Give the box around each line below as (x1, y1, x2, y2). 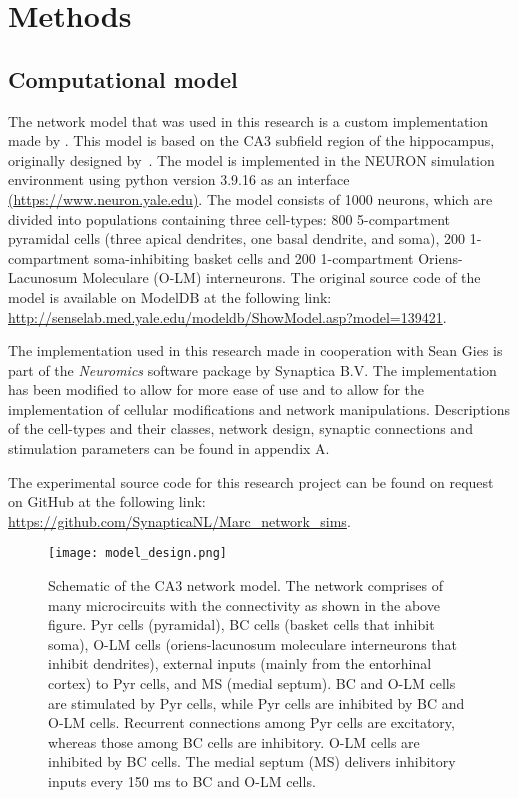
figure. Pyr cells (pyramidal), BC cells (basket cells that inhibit (48, 614, 435, 635)
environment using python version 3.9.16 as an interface (8, 169, 350, 190)
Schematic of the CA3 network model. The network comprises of (48, 575, 443, 596)
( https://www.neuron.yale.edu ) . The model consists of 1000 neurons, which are (8, 188, 493, 209)
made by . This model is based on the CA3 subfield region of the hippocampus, (8, 130, 495, 151)
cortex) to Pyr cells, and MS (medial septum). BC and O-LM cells (48, 673, 456, 694)
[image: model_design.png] (48, 546, 227, 561)
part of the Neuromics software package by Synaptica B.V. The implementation (8, 359, 497, 380)
